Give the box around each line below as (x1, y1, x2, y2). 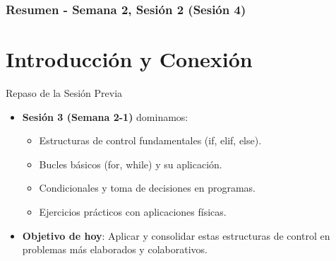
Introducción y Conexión (6, 45, 253, 74)
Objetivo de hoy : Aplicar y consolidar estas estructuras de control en (22, 228, 330, 243)
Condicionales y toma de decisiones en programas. (39, 180, 256, 195)
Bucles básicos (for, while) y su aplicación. (39, 156, 222, 171)
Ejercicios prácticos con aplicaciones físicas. (39, 204, 227, 219)
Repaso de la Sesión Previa (6, 85, 123, 100)
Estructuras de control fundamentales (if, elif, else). (39, 133, 262, 148)
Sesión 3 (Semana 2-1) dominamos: (22, 109, 188, 124)
